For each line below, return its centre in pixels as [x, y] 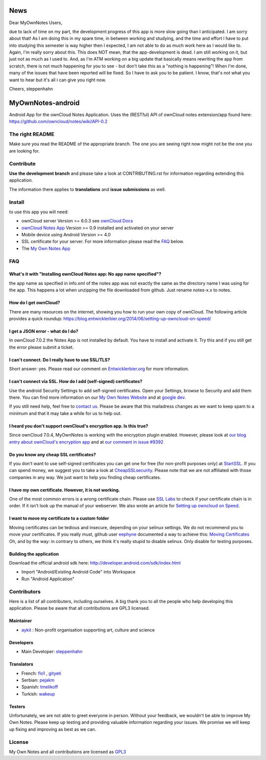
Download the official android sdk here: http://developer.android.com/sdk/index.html [95, 563]
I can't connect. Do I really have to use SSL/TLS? [60, 360]
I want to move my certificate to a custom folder [59, 518]
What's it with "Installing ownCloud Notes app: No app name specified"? [85, 274]
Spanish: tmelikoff [40, 687]
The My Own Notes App [46, 248]
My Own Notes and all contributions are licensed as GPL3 [68, 752]
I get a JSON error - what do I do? [44, 331]
